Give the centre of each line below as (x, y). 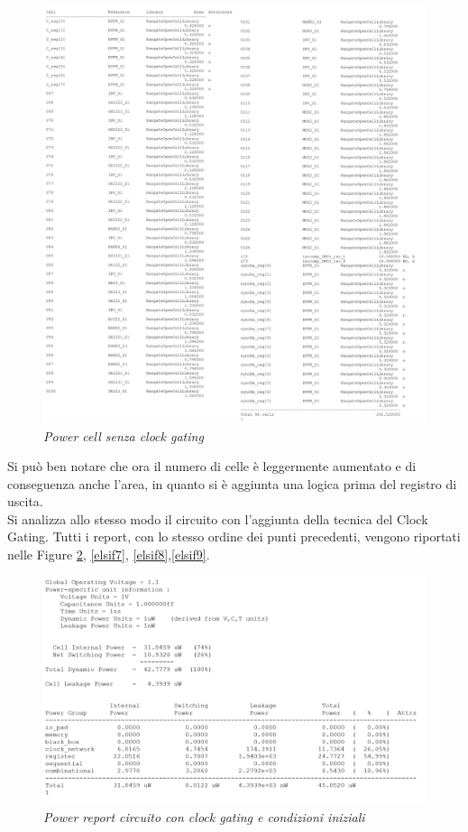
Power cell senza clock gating (124, 435)
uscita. (25, 501)
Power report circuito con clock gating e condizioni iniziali (204, 816)
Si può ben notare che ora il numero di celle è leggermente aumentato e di (212, 466)
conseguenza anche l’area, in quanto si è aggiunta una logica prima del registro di (232, 483)
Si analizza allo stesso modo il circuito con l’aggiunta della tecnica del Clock (218, 518)
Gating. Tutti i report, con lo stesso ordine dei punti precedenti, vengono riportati (234, 536)
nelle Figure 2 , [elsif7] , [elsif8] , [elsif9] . (109, 555)
